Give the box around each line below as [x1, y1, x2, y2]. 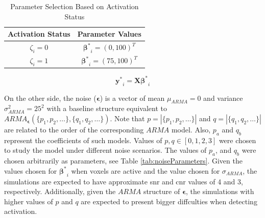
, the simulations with [185, 186, 254, 197]
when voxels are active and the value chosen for [71, 165, 220, 176]
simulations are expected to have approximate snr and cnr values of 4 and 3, [4, 176, 243, 186]
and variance [203, 92, 243, 103]
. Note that [110, 113, 145, 124]
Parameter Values [77, 29, 141, 39]
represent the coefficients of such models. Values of [4, 134, 162, 145]
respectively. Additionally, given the [4, 186, 116, 197]
